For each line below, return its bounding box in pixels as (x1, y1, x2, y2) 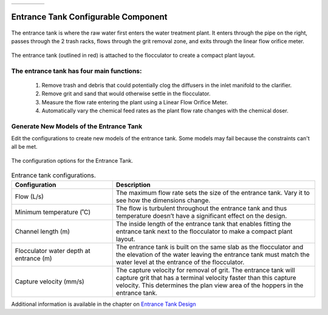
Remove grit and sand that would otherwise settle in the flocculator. (41, 90, 211, 97)
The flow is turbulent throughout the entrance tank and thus (115, 204, 287, 212)
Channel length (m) (15, 227, 70, 235)
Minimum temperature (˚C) (15, 208, 91, 216)
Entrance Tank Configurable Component (11, 12, 168, 22)
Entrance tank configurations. (11, 171, 97, 180)
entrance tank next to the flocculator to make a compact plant (115, 227, 293, 235)
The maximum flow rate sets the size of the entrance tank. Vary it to (115, 188, 310, 197)
